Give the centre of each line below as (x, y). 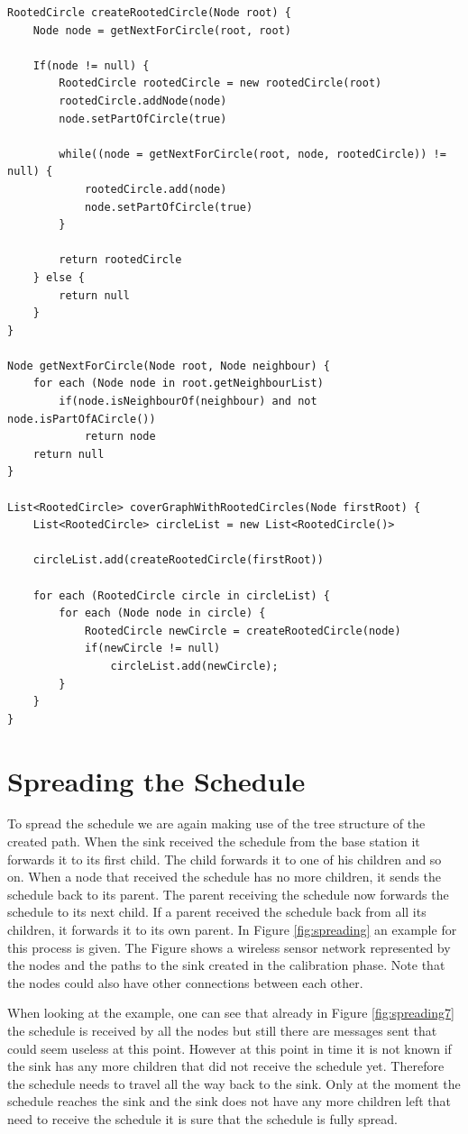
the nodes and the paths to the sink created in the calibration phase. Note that (226, 965)
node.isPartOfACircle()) (82, 419)
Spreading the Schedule (156, 780)
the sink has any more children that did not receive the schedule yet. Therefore (226, 1066)
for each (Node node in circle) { (162, 613)
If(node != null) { (91, 65)
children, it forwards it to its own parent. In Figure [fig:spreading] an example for (232, 930)
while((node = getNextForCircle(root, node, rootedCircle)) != (252, 154)
